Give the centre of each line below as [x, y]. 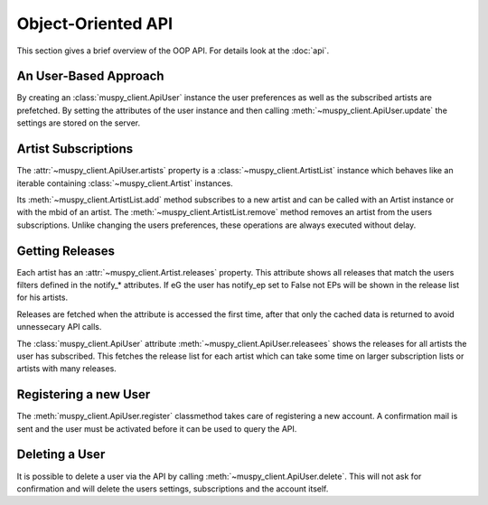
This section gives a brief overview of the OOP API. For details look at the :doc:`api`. [173, 51]
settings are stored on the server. [79, 123]
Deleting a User [61, 455]
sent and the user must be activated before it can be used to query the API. [157, 428]
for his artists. [42, 297]
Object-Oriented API [95, 23]
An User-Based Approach [90, 76]
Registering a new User [84, 394]
